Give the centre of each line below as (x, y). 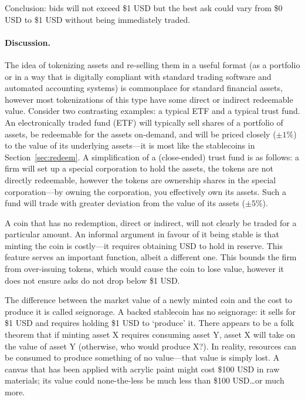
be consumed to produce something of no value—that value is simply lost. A (142, 357)
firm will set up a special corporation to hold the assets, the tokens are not (139, 168)
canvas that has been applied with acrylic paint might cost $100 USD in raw (142, 369)
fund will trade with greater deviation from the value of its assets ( (125, 203)
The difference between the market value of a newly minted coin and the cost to (149, 300)
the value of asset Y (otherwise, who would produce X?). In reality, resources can (151, 346)
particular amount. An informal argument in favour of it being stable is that (142, 234)
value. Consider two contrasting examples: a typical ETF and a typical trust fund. (152, 111)
